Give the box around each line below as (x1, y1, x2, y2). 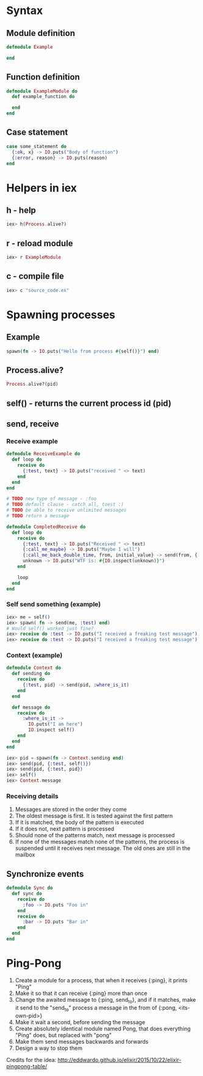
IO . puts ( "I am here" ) (28, 721, 84, 727)
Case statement (6, 127, 68, 138)
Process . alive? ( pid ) (6, 381, 59, 388)
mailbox (15, 851, 35, 858)
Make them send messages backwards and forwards (15, 1038, 149, 1045)
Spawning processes (6, 308, 116, 322)
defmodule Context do (6, 665, 62, 671)
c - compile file (6, 271, 65, 281)
